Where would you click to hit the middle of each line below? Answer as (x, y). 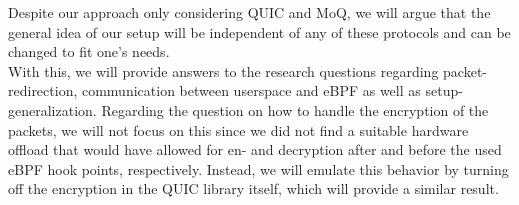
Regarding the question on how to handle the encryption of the (295, 109)
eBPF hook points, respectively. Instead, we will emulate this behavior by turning (258, 168)
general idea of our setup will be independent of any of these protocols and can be (259, 31)
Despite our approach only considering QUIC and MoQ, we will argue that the (249, 12)
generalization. (52, 109)
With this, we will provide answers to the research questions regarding (223, 70)
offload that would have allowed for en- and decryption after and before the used (255, 149)
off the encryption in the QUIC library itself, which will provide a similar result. (253, 188)
